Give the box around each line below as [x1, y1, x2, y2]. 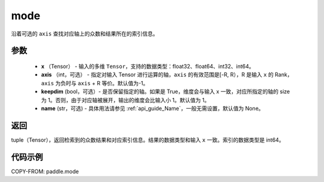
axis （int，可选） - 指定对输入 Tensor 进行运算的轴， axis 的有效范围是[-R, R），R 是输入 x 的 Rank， [41, 71, 293, 78]
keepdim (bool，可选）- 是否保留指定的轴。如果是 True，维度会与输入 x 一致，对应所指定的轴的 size [41, 88, 290, 96]
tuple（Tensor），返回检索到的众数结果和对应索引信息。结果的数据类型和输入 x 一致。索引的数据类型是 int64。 [11, 136, 284, 144]
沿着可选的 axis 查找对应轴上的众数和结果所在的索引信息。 [11, 30, 158, 37]
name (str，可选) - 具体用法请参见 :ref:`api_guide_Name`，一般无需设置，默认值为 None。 [41, 105, 264, 112]
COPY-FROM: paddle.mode [11, 168, 79, 175]
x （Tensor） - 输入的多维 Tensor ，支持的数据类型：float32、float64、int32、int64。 [41, 62, 254, 70]
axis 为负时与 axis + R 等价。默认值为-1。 [41, 79, 149, 86]
